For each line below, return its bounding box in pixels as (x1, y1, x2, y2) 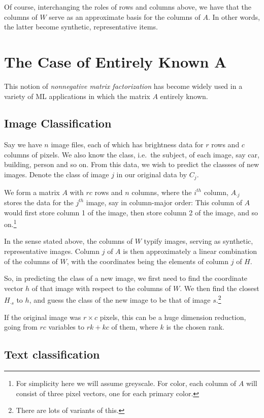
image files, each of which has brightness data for (51, 139, 204, 150)
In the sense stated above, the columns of (4, 236, 133, 246)
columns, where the (131, 186, 192, 197)
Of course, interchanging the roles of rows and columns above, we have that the (4, 2, 251, 12)
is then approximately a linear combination (123, 246, 257, 256)
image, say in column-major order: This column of (86, 197, 242, 207)
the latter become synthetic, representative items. (4, 21, 158, 32)
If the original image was (4, 311, 81, 322)
